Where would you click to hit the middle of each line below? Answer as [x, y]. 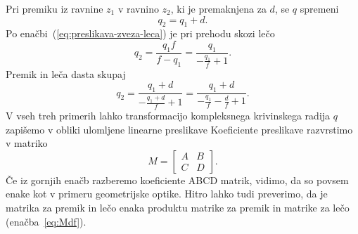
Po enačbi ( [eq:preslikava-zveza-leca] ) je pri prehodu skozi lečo [140, 33]
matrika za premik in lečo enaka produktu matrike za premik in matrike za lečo [178, 208]
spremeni [319, 8]
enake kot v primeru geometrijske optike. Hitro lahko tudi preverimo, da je [167, 194]
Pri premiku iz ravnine [55, 8]
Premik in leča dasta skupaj [66, 73]
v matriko [27, 143]
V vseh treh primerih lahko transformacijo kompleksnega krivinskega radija [168, 116]
